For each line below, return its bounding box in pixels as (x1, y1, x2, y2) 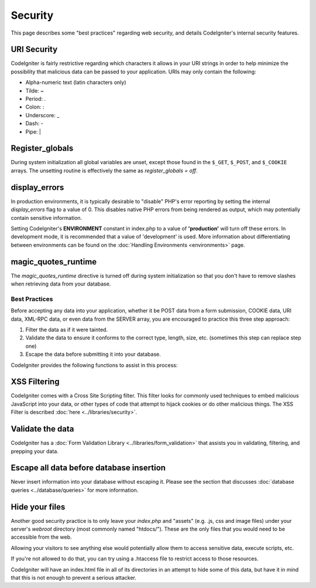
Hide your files (11, 502, 66, 512)
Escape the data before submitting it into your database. (25, 351, 161, 358)
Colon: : (25, 103, 44, 111)
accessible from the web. (11, 533, 72, 541)
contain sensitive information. (11, 214, 83, 221)
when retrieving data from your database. (11, 280, 111, 287)
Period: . (25, 96, 46, 103)
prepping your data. (11, 447, 59, 454)
